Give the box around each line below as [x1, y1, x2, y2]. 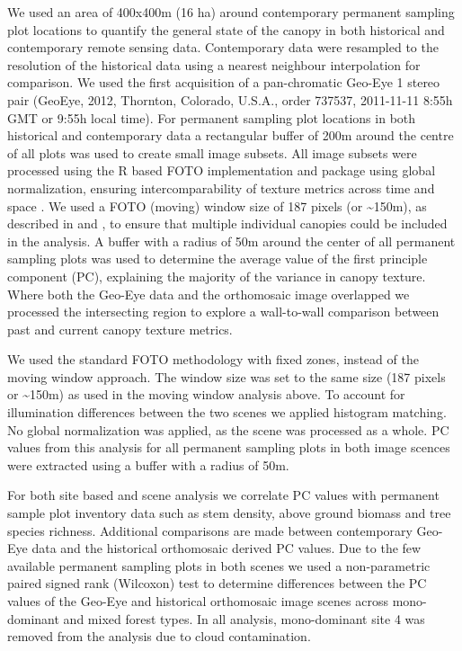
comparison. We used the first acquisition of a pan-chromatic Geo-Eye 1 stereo [7, 73, 440, 92]
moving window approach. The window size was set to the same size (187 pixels [7, 367, 446, 386]
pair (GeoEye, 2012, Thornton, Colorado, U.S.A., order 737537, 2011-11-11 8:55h [7, 90, 453, 109]
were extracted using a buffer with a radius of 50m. [7, 455, 289, 474]
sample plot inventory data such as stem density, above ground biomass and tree [7, 504, 451, 522]
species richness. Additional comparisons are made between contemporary [7, 521, 413, 540]
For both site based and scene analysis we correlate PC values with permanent [7, 486, 440, 504]
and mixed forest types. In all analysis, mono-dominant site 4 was [63, 609, 425, 628]
